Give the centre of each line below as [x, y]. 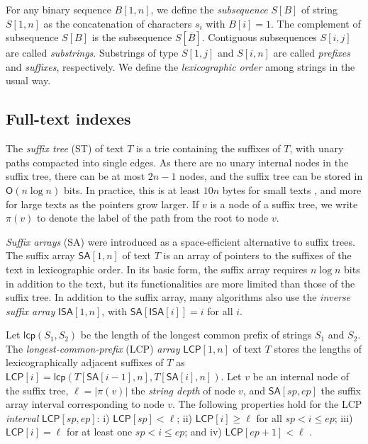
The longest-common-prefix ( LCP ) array [93, 348]
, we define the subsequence [209, 9]
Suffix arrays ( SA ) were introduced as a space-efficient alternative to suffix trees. [180, 241]
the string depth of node [183, 390]
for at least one [99, 432]
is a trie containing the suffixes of [208, 148]
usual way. [28, 80]
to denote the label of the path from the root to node [152, 218]
